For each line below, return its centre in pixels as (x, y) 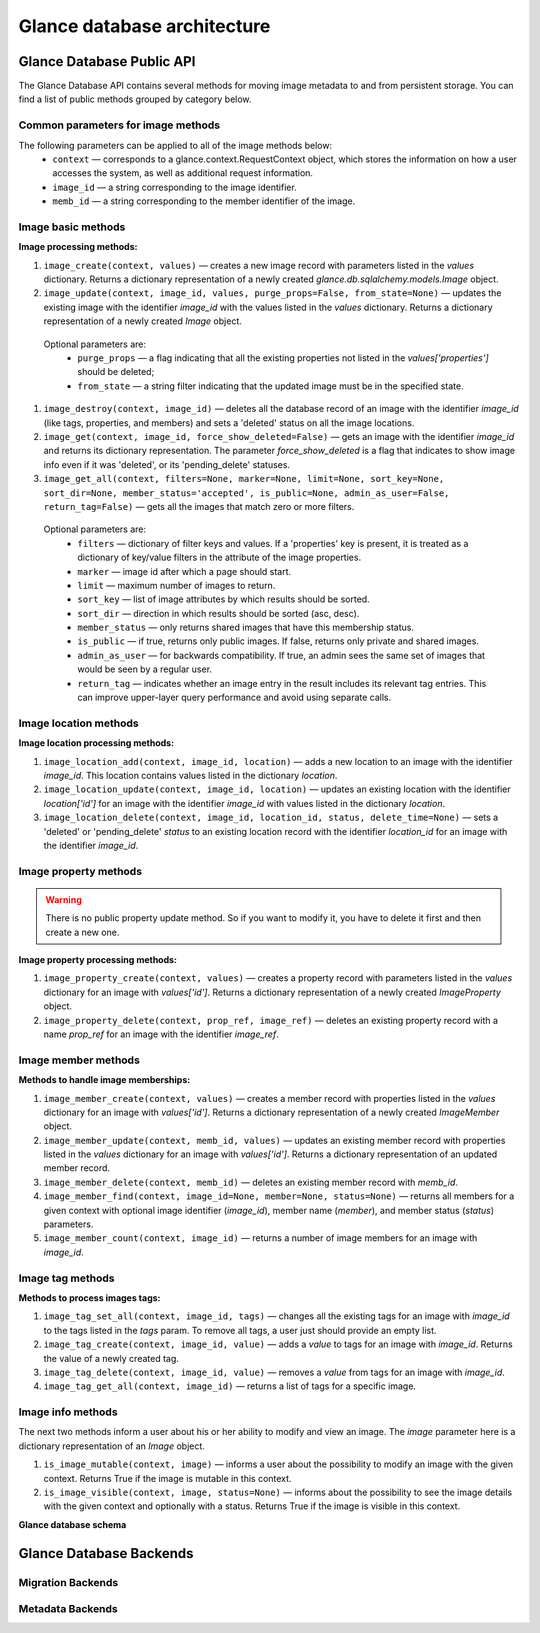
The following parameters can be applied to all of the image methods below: (175, 145)
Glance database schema (72, 1524)
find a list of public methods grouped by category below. (135, 99)
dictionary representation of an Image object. (111, 1446)
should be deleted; (116, 372)
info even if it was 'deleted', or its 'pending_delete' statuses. (166, 464)
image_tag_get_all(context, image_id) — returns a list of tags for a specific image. (230, 1386)
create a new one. (82, 932)
